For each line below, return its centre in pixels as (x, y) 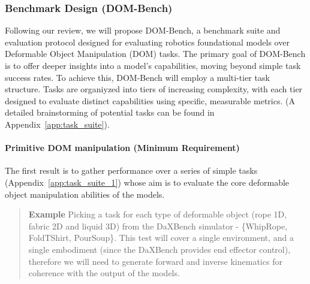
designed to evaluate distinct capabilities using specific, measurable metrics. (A (150, 100)
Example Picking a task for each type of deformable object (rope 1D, (158, 214)
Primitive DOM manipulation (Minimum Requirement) (122, 148)
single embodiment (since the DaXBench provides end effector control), (159, 249)
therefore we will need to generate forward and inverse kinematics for (155, 261)
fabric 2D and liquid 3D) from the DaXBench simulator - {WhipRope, (158, 226)
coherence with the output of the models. (104, 273)
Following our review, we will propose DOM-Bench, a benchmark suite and (143, 30)
